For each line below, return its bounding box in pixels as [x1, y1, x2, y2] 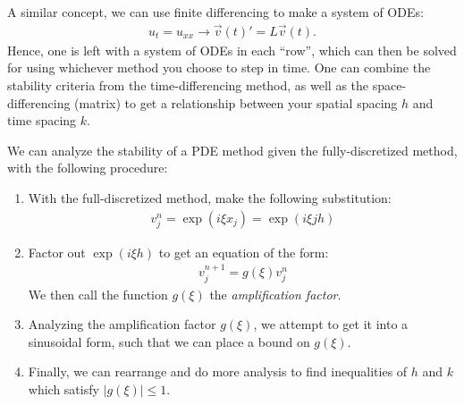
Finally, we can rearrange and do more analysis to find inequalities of [28, 362, 408, 381]
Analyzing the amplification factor [28, 315, 216, 333]
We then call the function [28, 284, 168, 303]
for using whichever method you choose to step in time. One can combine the [7, 58, 431, 77]
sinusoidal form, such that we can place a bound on [28, 332, 310, 350]
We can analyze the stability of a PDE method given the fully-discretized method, [7, 140, 458, 159]
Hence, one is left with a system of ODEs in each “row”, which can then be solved [7, 40, 457, 59]
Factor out [28, 242, 86, 261]
